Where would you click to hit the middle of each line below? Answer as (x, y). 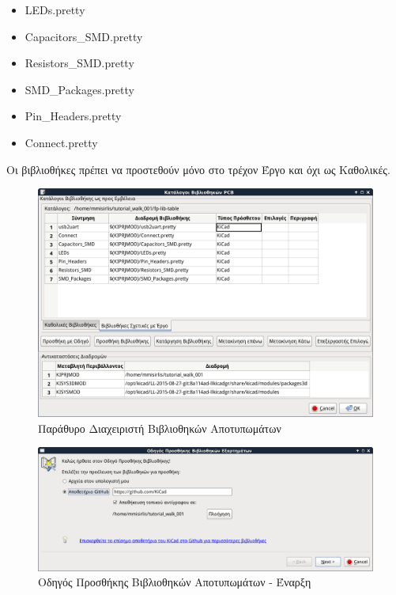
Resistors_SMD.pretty (79, 63)
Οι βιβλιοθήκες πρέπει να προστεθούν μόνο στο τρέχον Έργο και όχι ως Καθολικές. (198, 169)
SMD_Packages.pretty (79, 89)
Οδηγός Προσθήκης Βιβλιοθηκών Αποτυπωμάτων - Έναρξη (175, 582)
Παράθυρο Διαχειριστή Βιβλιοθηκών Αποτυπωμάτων (160, 428)
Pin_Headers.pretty (73, 116)
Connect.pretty (61, 142)
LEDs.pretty (55, 9)
